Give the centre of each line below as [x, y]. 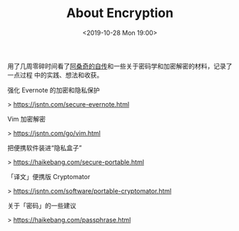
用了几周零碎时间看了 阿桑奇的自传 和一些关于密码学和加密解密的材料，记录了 [120, 66]
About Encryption [120, 13]
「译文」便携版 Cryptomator [49, 176]
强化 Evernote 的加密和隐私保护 [54, 90]
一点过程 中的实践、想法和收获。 [55, 75]
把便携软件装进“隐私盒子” [45, 148]
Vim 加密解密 [27, 119]
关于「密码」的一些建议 [42, 205]
